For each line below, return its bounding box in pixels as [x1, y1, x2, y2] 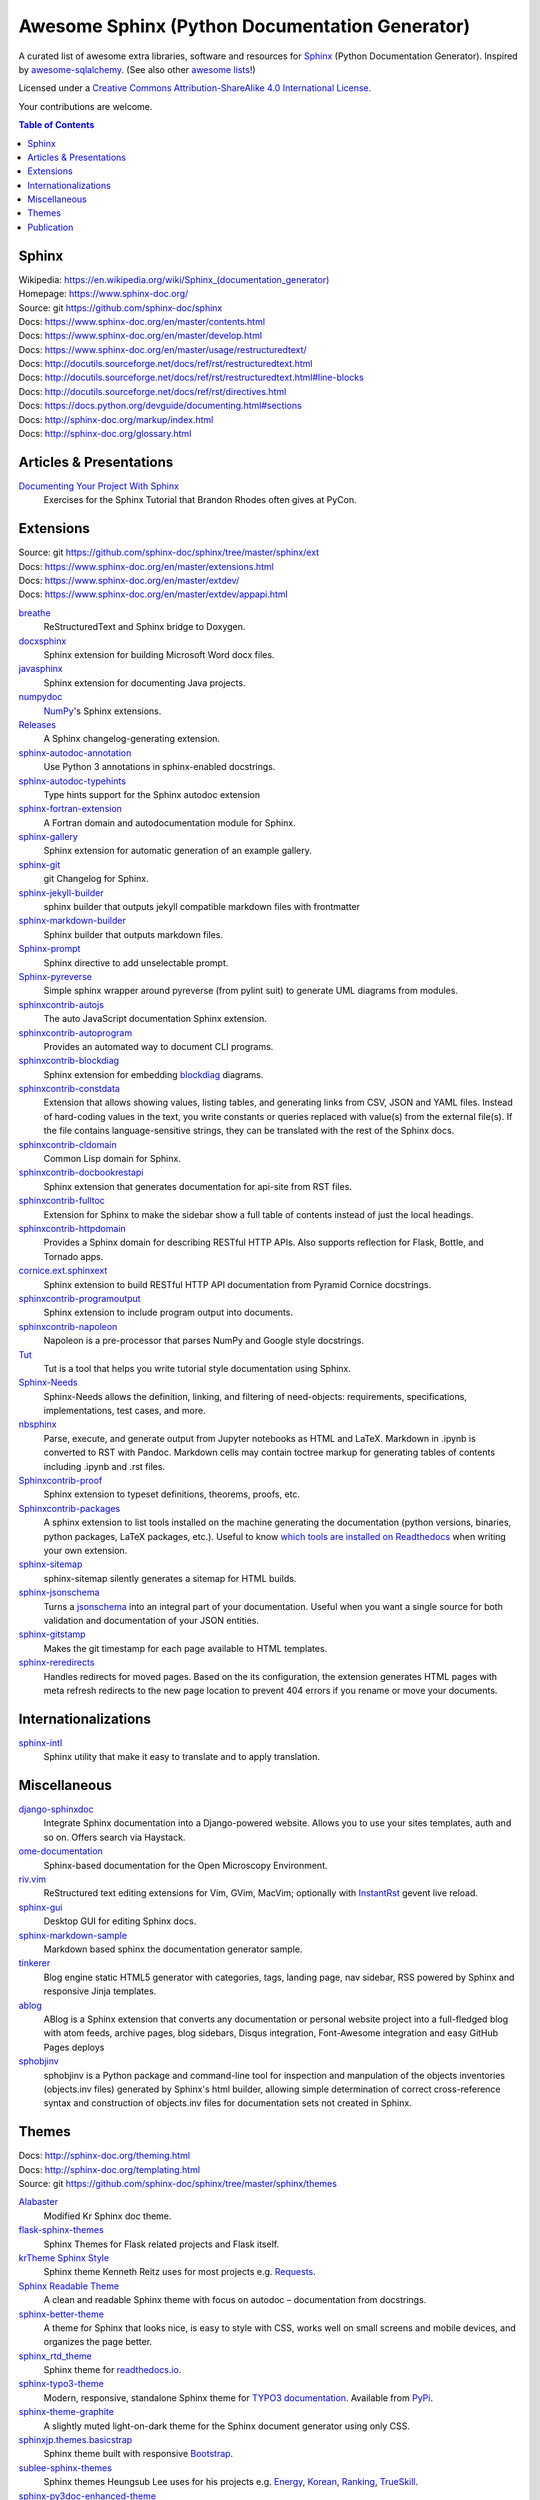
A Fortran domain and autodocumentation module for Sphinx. [43, 816, 296, 829]
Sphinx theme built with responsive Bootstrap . [43, 2448, 234, 2460]
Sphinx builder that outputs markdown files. [43, 928, 224, 940]
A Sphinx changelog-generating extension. [43, 733, 220, 745]
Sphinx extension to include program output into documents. [43, 1306, 294, 1319]
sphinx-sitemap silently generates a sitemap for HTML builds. [43, 1572, 297, 1584]
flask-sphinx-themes [18, 2224, 104, 2236]
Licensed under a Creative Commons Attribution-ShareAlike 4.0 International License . [18, 82, 372, 94]
